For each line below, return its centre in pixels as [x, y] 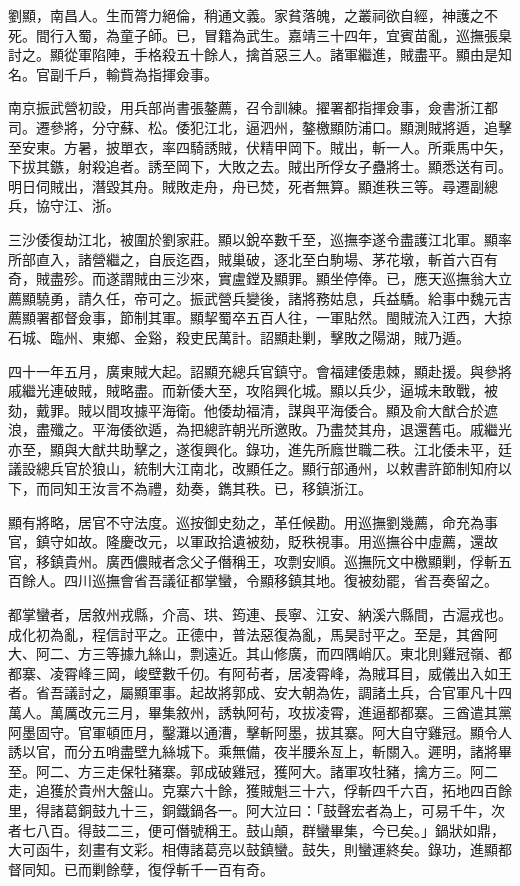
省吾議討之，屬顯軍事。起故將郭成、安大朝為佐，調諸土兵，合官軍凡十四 [273, 692]
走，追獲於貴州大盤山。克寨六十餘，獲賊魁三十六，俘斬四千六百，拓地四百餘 [260, 790]
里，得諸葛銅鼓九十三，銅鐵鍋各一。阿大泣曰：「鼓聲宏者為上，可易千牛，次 [256, 809]
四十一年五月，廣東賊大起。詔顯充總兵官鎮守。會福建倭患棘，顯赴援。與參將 [260, 370]
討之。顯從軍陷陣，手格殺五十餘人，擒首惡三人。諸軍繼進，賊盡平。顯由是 [253, 54]
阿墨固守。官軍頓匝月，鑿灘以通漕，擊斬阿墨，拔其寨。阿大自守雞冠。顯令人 [260, 731]
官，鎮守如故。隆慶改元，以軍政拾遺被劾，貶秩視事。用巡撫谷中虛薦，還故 [253, 541]
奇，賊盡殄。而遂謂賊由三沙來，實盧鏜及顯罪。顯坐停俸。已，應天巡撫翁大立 [260, 278]
